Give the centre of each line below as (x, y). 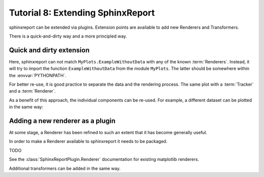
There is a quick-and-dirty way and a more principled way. (68, 36)
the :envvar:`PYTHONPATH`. (38, 75)
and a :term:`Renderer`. (33, 91)
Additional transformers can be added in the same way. (65, 168)
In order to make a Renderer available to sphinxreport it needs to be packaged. (88, 141)
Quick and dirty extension (49, 50)
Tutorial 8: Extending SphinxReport (82, 13)
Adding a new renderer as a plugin (62, 121)
